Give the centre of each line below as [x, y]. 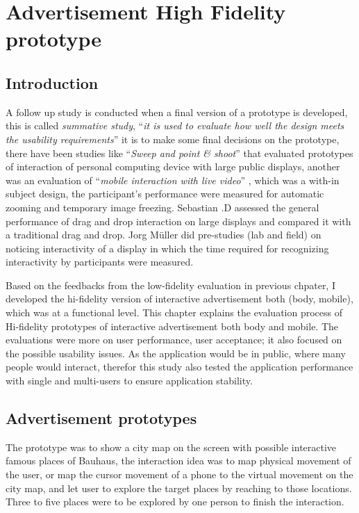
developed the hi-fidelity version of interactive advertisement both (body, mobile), [179, 299]
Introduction [52, 82]
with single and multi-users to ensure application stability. [129, 381]
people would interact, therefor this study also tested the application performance [179, 367]
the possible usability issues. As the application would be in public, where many [176, 353]
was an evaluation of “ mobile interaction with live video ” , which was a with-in [173, 180]
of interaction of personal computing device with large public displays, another [173, 166]
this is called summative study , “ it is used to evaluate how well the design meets [175, 125]
